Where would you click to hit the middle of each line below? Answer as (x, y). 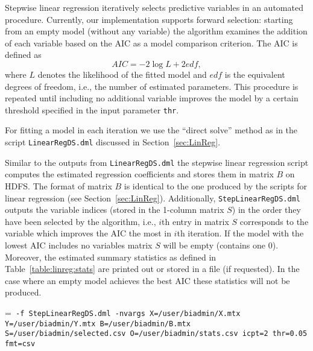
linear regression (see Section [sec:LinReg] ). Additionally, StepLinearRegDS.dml (153, 198)
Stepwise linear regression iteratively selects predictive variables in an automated (154, 7)
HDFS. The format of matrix (58, 185)
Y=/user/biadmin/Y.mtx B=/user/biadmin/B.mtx (98, 324)
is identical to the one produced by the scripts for (216, 185)
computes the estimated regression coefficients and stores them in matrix (139, 174)
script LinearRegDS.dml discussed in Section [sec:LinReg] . (113, 142)
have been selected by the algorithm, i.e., (81, 221)
